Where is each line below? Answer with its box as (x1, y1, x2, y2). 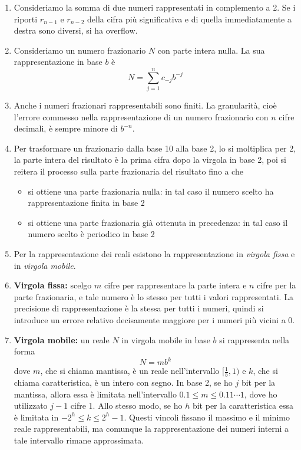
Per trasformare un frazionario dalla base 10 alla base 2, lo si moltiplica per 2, (14, 142, 296, 154)
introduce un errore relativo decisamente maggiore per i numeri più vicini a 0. (14, 314, 295, 326)
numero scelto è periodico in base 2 (28, 228, 155, 240)
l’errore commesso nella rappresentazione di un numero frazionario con (14, 110, 269, 123)
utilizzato (14, 399, 48, 412)
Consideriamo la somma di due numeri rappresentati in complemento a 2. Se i (14, 1, 296, 13)
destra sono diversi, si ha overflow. (14, 24, 138, 37)
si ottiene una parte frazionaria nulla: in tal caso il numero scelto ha (28, 185, 274, 197)
